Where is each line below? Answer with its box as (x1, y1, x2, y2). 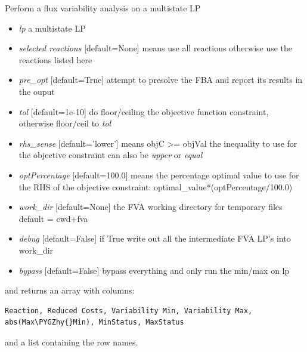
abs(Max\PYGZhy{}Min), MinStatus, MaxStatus (5, 318, 184, 327)
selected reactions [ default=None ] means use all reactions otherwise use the (18, 42, 293, 54)
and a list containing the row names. (5, 335, 138, 348)
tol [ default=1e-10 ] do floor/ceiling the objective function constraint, (18, 105, 269, 118)
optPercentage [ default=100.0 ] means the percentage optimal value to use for (18, 168, 299, 181)
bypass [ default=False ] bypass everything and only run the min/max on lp (18, 264, 290, 276)
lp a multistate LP (18, 21, 86, 34)
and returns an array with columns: (5, 284, 135, 297)
